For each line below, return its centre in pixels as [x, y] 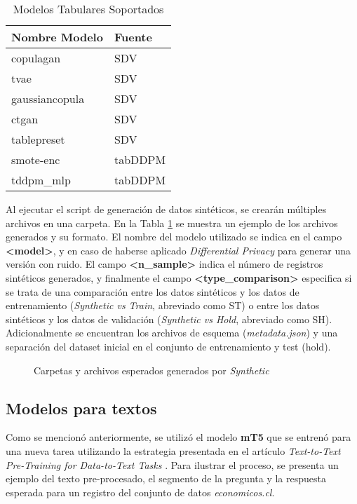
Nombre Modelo [57, 37]
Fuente [133, 37]
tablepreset [38, 139]
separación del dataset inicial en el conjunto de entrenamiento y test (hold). [168, 346]
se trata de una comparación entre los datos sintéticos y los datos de [153, 291]
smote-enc [36, 159]
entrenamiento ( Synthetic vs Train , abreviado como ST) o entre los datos [163, 305]
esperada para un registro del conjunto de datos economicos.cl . [140, 492]
